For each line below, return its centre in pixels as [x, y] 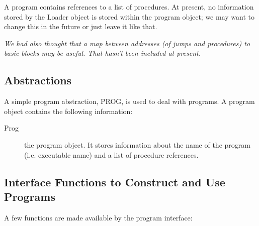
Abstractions [38, 80]
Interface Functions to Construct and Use [115, 182]
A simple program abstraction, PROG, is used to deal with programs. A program [129, 101]
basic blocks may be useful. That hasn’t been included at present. [102, 53]
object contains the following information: [68, 111]
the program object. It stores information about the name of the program [137, 144]
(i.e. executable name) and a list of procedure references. [111, 154]
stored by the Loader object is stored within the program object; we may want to [129, 16]
